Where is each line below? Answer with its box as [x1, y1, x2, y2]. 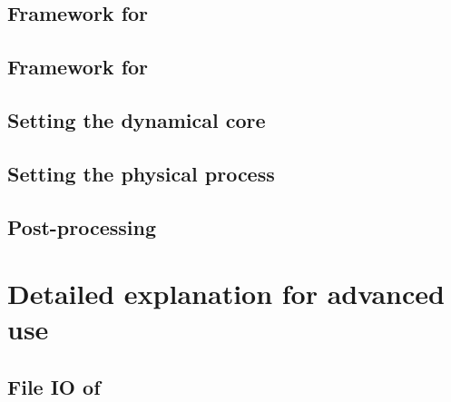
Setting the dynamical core [7, 105, 266, 133]
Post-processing [7, 212, 157, 240]
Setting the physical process [7, 159, 275, 187]
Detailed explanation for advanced [7, 275, 445, 312]
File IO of [7, 372, 101, 400]
